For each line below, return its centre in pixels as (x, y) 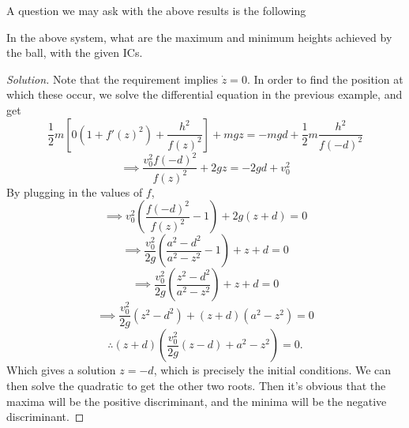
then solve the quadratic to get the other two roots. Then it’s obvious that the (196, 386)
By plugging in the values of (75, 191)
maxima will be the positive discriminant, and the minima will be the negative (197, 401)
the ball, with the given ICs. (75, 53)
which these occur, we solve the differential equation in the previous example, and (204, 94)
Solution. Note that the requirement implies (113, 79)
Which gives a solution (61, 370)
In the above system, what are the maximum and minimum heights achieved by (199, 37)
